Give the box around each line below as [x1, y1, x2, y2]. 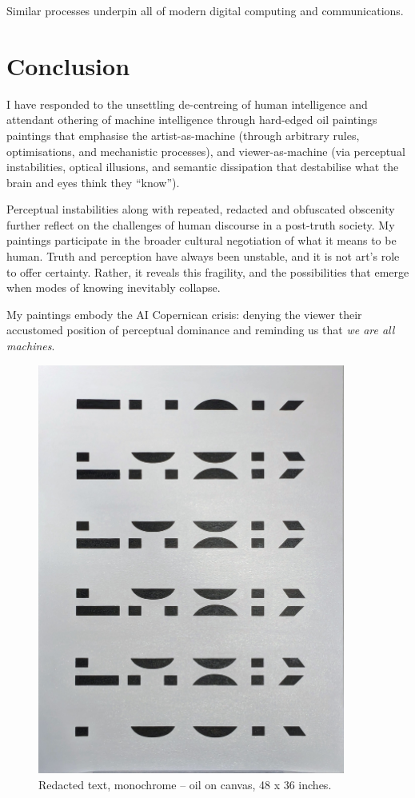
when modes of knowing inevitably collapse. [6, 279, 221, 296]
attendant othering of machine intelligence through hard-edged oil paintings [6, 111, 377, 128]
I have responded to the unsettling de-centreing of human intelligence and [6, 95, 368, 112]
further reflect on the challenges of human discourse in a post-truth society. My [6, 216, 395, 233]
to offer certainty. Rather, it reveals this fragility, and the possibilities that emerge [6, 263, 409, 280]
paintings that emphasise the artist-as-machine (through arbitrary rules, [6, 126, 360, 143]
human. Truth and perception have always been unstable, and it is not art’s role [6, 248, 400, 265]
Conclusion [6, 49, 130, 82]
